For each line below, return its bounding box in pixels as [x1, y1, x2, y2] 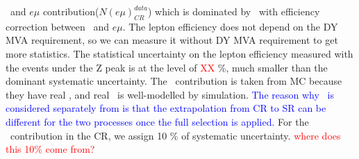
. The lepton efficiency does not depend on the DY [122, 19, 338, 33]
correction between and [6, 19, 110, 33]
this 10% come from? [6, 142, 95, 156]
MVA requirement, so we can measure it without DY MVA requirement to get [6, 33, 338, 47]
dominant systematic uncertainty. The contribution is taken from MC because [6, 74, 342, 88]
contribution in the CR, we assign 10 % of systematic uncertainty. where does [10, 128, 341, 142]
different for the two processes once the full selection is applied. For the [6, 114, 309, 128]
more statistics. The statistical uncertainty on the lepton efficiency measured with [6, 46, 353, 60]
